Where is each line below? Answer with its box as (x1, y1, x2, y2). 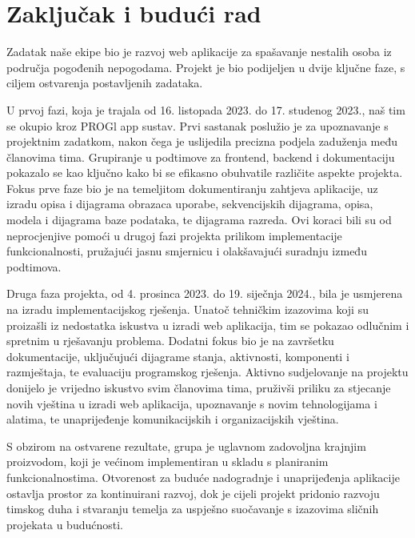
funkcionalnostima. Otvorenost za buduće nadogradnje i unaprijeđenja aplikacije (6, 468, 400, 485)
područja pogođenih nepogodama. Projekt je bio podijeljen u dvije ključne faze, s (6, 58, 405, 75)
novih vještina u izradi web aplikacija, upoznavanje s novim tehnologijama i (6, 395, 377, 412)
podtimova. (6, 258, 62, 275)
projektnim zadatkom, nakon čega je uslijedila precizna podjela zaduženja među (6, 133, 398, 150)
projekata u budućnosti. (6, 516, 123, 532)
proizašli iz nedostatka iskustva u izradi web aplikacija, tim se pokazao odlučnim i (6, 316, 409, 333)
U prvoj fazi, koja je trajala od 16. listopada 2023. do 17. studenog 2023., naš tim (6, 101, 405, 118)
